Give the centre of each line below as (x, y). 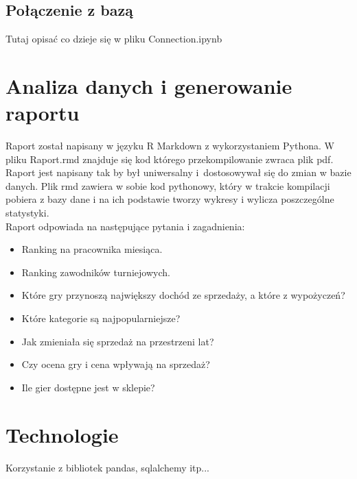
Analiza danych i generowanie (149, 85)
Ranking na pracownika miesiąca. (92, 249)
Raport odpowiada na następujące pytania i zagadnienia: (125, 226)
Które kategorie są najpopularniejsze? (101, 318)
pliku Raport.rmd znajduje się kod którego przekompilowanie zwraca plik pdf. (170, 159)
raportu (43, 113)
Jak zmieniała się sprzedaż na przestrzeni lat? (118, 341)
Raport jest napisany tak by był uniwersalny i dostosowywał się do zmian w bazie (178, 172)
